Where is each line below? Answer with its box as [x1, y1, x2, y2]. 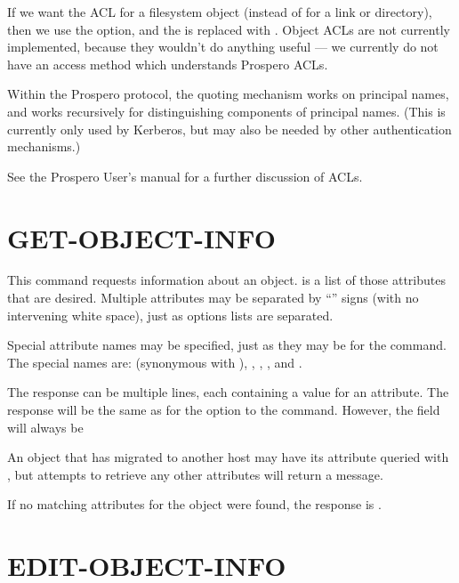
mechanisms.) [7, 137, 81, 156]
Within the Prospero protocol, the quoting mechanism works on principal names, [7, 85, 449, 103]
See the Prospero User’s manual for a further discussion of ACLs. [7, 166, 363, 185]
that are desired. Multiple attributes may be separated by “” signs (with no [7, 288, 419, 307]
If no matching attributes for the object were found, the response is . [7, 495, 382, 514]
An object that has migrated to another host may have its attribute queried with [7, 448, 449, 466]
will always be [7, 417, 84, 436]
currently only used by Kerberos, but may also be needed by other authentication [7, 119, 452, 138]
